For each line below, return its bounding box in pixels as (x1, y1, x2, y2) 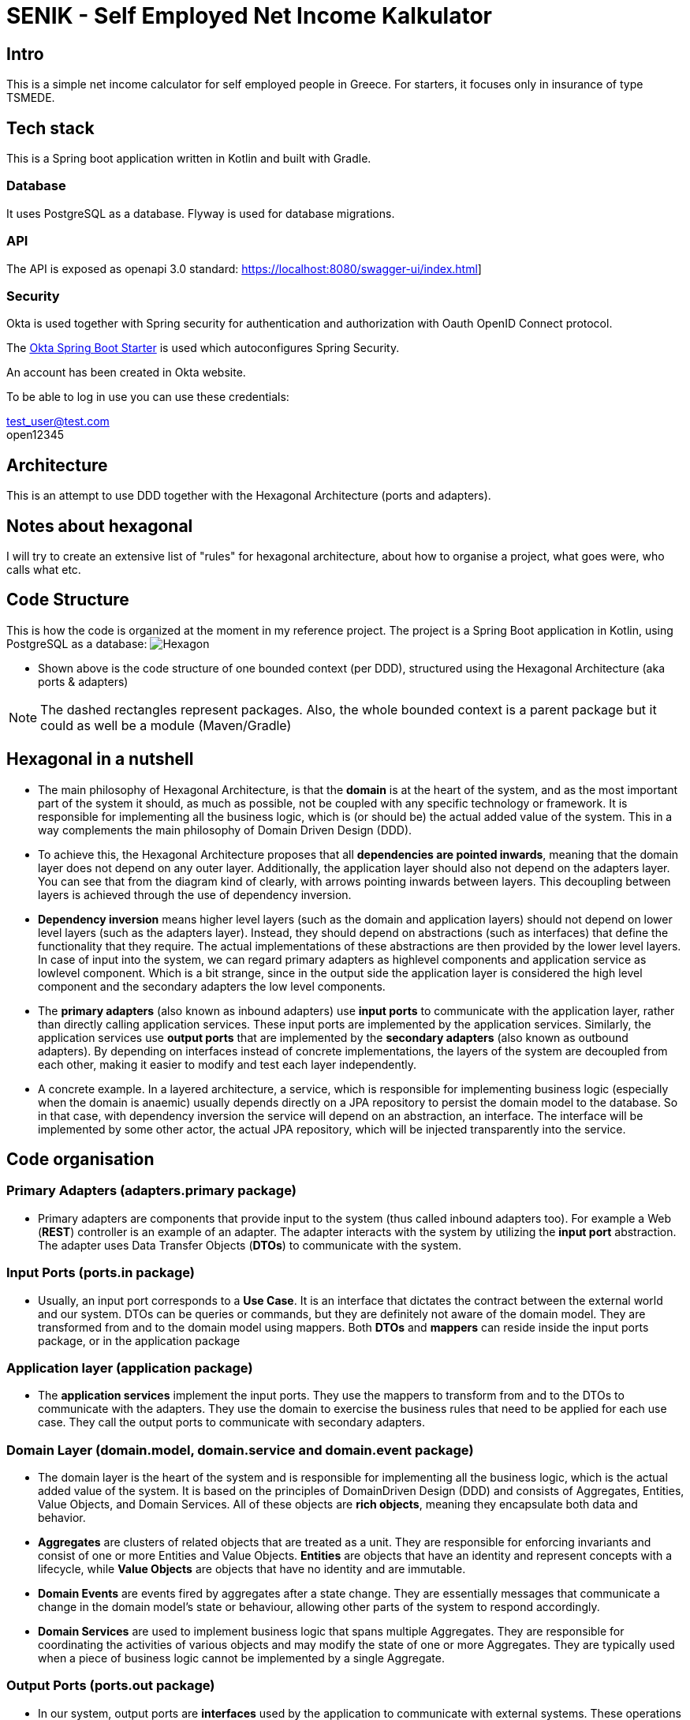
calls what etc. (6, 562, 81, 576)
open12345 (6, 428, 65, 442)
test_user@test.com (6, 414, 110, 429)
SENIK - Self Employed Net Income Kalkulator (6, 2, 492, 29)
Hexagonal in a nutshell (6, 749, 194, 770)
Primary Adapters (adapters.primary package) (6, 1182, 297, 1199)
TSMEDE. (6, 91, 55, 105)
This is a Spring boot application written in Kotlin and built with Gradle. (6, 152, 371, 166)
